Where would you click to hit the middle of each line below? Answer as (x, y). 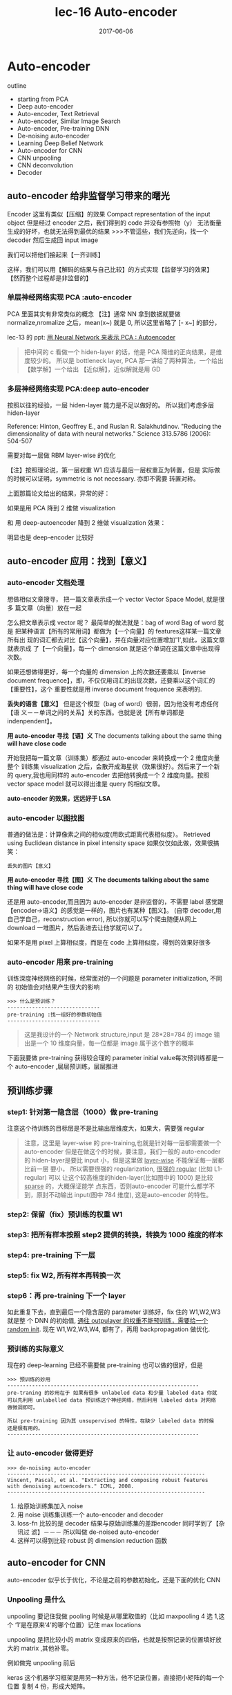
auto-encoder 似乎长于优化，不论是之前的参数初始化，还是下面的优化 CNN (114, 1580)
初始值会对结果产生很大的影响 (57, 987)
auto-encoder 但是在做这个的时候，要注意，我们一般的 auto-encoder (122, 1151)
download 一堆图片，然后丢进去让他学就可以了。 (77, 928)
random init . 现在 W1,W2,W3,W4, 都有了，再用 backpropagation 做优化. (109, 1329)
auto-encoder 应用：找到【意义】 (79, 561)
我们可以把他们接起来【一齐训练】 (56, 254)
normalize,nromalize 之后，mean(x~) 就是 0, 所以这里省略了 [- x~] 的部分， (114, 322)
